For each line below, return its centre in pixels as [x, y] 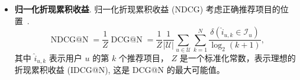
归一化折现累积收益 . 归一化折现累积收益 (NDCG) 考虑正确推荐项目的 [147, 9]
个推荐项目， [143, 57]
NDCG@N [70, 40]
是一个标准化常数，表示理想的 [238, 57]
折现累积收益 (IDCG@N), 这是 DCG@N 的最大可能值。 [120, 70]
